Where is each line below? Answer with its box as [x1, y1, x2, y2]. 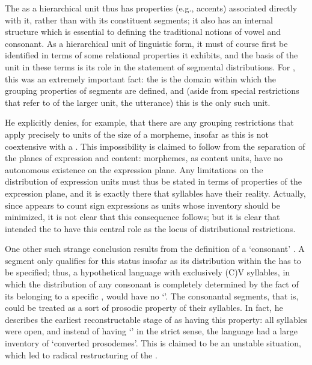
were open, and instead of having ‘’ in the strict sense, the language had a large [5, 325, 298, 337]
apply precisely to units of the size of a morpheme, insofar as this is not [5, 127, 269, 140]
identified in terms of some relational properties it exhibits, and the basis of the [5, 49, 298, 61]
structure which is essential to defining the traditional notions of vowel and [5, 25, 281, 38]
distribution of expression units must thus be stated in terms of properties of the [5, 175, 302, 188]
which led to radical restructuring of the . [5, 348, 158, 361]
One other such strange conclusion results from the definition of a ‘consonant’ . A [5, 242, 305, 255]
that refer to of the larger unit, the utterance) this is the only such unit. [5, 96, 271, 108]
